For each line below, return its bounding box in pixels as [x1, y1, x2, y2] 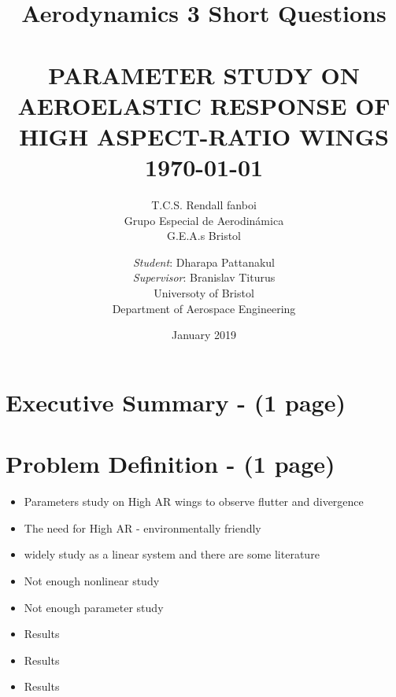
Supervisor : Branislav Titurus [132, 269, 276, 286]
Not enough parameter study [24, 599, 164, 615]
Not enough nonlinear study [24, 572, 160, 588]
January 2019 [172, 326, 236, 343]
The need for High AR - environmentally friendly [24, 519, 261, 536]
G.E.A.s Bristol [166, 227, 242, 244]
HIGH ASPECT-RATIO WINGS [19, 120, 389, 152]
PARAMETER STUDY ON [48, 58, 360, 90]
